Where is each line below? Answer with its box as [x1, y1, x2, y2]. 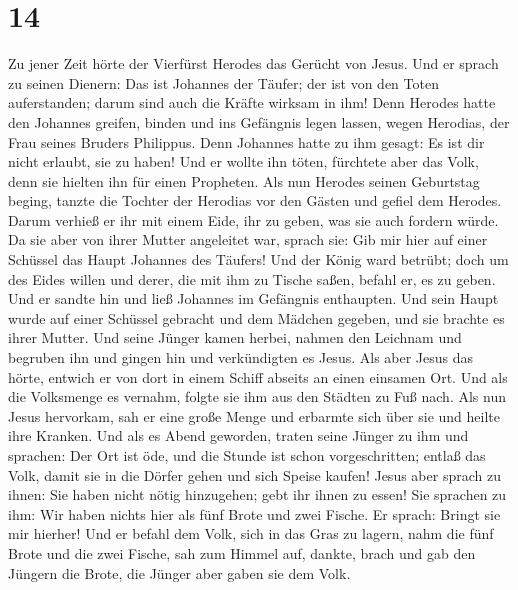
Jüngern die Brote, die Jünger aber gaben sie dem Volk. [8, 562, 351, 583]
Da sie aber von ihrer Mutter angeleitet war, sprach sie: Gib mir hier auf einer [8, 229, 488, 250]
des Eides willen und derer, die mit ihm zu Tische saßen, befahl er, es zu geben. [8, 268, 496, 289]
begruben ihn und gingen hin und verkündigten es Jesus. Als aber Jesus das [8, 347, 474, 368]
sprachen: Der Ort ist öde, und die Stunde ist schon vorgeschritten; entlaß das [8, 445, 486, 465]
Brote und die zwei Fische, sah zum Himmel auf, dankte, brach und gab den [8, 542, 476, 563]
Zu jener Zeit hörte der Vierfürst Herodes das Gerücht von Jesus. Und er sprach [8, 53, 499, 74]
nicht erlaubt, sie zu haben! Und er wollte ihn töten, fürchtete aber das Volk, [8, 151, 479, 172]
